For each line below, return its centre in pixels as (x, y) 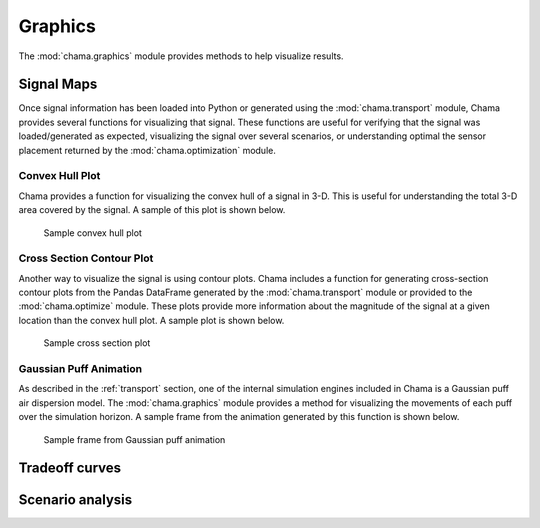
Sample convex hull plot (92, 232)
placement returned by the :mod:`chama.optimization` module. (147, 150)
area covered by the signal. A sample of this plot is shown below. (152, 210)
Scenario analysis (75, 500)
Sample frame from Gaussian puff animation (134, 439)
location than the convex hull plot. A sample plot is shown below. (151, 320)
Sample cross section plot (97, 343)
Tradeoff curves (70, 468)
